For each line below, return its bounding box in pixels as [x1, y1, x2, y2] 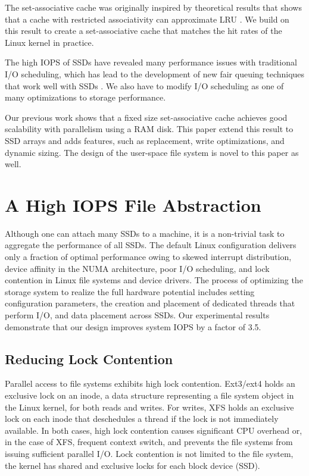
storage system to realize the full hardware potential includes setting [5, 285, 255, 297]
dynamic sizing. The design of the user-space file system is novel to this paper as [5, 146, 299, 158]
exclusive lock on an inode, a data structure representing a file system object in [5, 389, 294, 401]
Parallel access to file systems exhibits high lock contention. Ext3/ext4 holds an [5, 377, 295, 390]
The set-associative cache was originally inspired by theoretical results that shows [5, 1, 302, 13]
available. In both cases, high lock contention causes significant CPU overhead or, [5, 424, 302, 436]
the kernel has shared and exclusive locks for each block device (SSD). [5, 459, 260, 471]
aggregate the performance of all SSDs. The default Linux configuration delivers [5, 239, 296, 251]
